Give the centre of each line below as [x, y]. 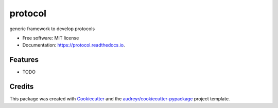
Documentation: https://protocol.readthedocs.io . [74, 45]
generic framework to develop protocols [52, 29]
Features [24, 60]
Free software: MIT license [51, 38]
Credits [22, 87]
